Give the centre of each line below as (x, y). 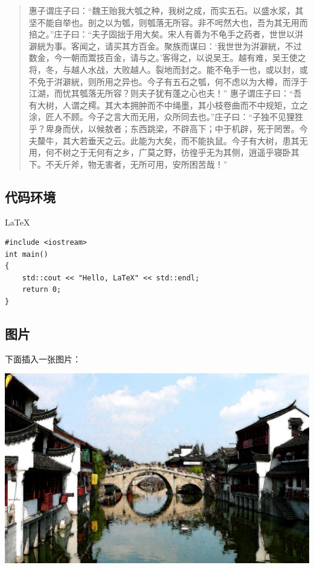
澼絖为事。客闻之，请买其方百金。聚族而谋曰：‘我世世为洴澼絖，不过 (165, 46)
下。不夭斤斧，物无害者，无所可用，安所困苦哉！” (128, 164)
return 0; (42, 290)
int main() (27, 254)
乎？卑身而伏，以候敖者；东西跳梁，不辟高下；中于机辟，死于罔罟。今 (168, 128)
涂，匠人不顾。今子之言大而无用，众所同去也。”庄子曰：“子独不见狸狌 (166, 117)
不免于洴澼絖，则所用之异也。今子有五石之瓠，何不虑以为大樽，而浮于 (168, 81)
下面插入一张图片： (43, 358)
